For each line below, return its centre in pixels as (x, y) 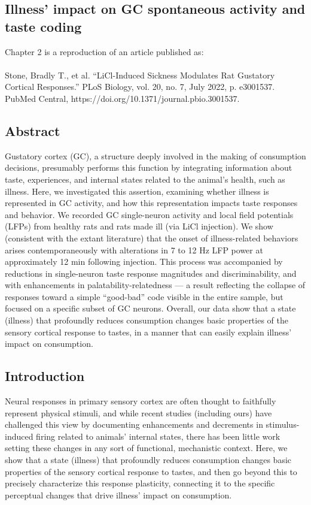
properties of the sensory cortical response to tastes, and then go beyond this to (151, 471)
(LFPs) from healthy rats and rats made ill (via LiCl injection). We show (139, 226)
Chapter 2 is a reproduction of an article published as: (104, 51)
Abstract (33, 130)
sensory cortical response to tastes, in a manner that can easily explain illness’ (148, 332)
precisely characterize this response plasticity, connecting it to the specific (140, 483)
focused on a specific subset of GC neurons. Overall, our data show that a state (150, 308)
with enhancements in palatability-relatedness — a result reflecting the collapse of (155, 285)
